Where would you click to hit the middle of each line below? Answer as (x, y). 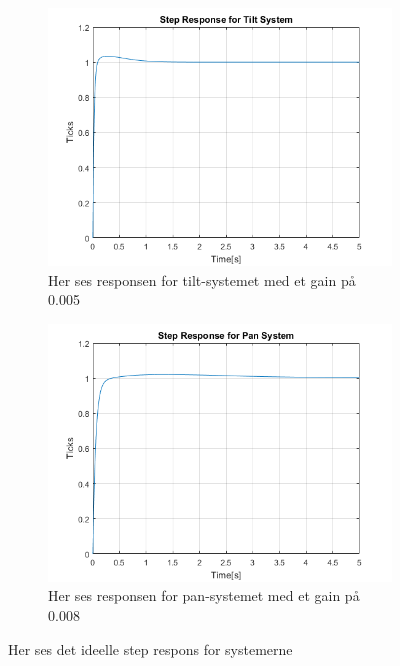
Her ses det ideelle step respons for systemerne (150, 648)
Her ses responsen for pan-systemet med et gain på (204, 595)
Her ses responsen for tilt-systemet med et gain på (202, 279)
